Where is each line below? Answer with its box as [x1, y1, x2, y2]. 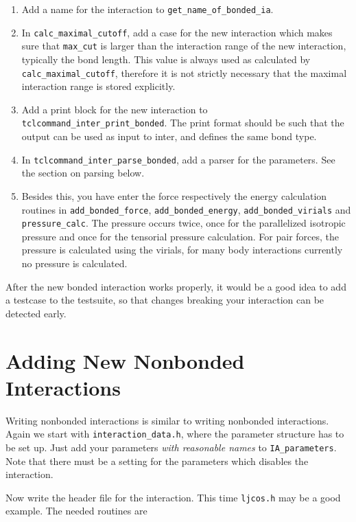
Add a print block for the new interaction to [21, 102, 208, 116]
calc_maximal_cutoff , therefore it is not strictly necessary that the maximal [21, 65, 347, 80]
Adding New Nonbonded [5, 346, 245, 374]
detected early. [5, 306, 67, 320]
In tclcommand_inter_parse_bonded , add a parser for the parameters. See [21, 152, 335, 166]
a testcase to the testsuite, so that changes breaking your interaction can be [5, 293, 324, 307]
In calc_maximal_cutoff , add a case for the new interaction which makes [21, 25, 333, 39]
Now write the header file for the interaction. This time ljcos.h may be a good [5, 490, 341, 504]
